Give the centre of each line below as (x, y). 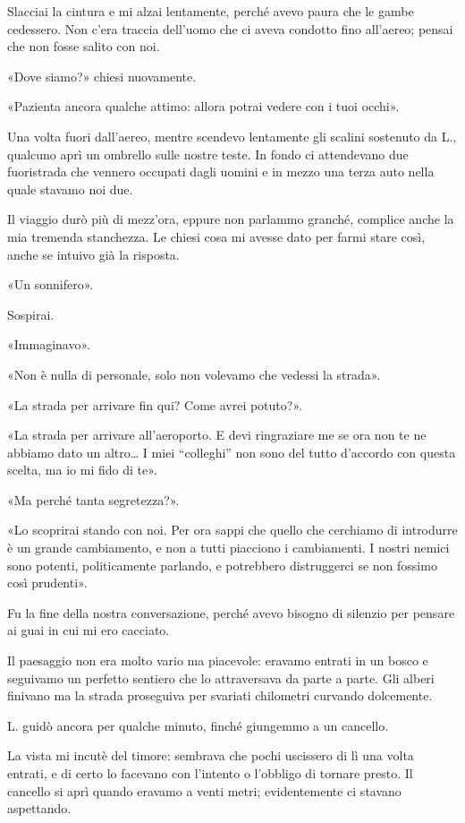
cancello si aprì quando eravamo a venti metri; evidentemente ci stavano (204, 790)
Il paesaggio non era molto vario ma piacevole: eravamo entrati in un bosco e (218, 660)
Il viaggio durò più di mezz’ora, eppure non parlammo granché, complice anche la (231, 219)
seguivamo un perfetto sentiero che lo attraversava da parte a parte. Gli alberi (221, 677)
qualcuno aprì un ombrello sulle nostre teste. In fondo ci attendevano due (208, 154)
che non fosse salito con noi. (84, 46)
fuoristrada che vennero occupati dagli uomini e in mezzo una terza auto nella (221, 171)
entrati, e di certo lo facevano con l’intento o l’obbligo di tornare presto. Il (210, 773)
